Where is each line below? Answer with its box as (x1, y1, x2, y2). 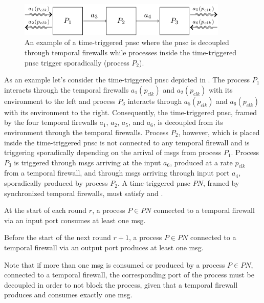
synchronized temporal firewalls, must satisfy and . (4, 187, 163, 198)
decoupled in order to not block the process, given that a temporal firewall (4, 279, 238, 290)
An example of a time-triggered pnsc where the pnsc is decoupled (25, 37, 229, 48)
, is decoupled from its (153, 117, 223, 127)
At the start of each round (4, 205, 87, 215)
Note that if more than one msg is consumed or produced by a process (4, 259, 225, 270)
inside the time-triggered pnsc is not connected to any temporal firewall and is (4, 137, 250, 147)
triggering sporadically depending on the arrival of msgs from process (4, 147, 222, 158)
